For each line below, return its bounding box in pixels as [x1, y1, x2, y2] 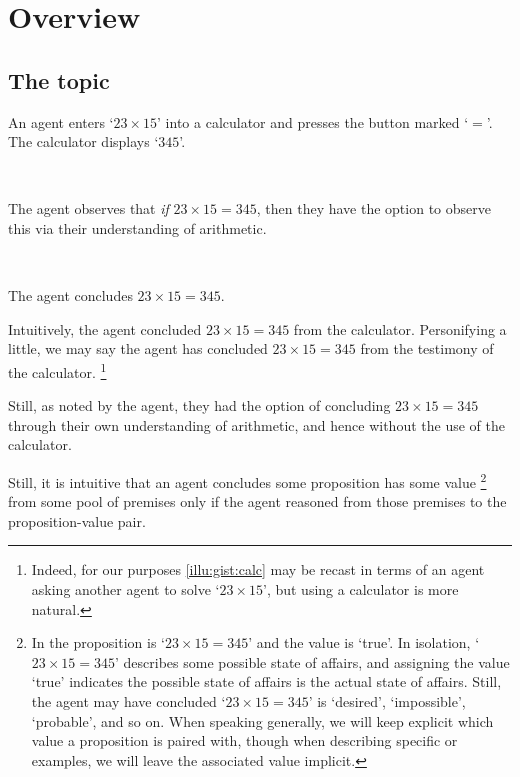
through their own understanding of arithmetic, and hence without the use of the [8, 414, 505, 435]
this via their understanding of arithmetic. [8, 217, 267, 238]
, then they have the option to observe [256, 198, 491, 219]
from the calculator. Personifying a [293, 318, 507, 339]
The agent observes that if [8, 198, 169, 219]
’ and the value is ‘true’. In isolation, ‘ [248, 632, 480, 653]
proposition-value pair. [8, 510, 146, 531]
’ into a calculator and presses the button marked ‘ [157, 111, 469, 132]
